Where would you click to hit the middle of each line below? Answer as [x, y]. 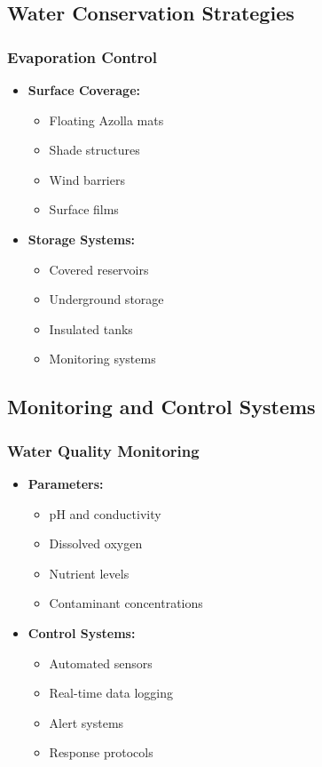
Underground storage [106, 299]
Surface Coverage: [84, 90]
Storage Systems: [81, 239]
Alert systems [86, 722]
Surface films [84, 209]
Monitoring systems [102, 359]
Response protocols [101, 752]
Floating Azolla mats [106, 120]
